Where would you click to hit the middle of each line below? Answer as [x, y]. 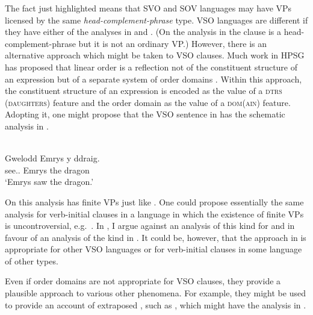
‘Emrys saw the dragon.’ [49, 182]
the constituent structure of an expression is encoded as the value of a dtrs [144, 91]
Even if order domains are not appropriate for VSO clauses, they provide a [143, 281]
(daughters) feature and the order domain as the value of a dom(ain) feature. [148, 102]
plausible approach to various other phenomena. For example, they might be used [155, 293]
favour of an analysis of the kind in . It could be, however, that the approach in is [156, 237]
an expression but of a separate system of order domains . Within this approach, [153, 79]
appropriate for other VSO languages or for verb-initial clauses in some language [153, 249]
